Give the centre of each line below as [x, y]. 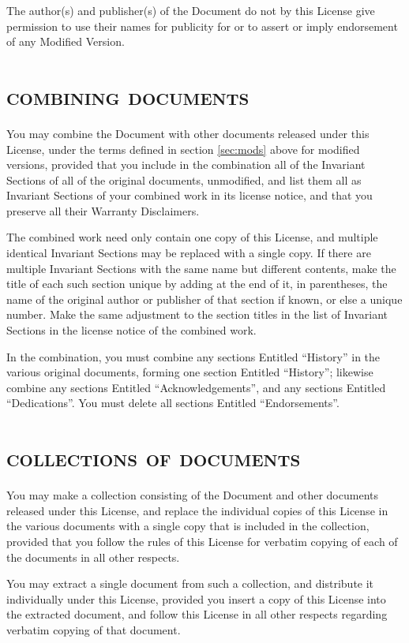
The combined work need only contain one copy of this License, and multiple [192, 237]
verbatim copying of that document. [94, 629]
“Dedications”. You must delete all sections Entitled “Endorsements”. [173, 403]
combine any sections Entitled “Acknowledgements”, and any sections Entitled [196, 387]
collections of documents [154, 457]
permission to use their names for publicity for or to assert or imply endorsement [202, 26]
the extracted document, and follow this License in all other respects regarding [197, 614]
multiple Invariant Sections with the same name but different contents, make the [201, 268]
